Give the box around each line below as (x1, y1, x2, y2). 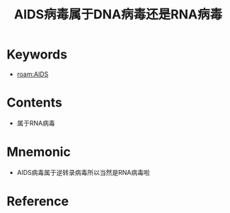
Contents (6, 95, 63, 111)
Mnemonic (6, 144, 71, 160)
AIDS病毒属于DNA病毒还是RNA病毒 (13, 6, 223, 23)
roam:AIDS (16, 70, 49, 78)
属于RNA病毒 (16, 118, 56, 127)
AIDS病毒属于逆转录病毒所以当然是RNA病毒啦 (16, 168, 150, 176)
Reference (6, 193, 69, 209)
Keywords (6, 47, 68, 63)
